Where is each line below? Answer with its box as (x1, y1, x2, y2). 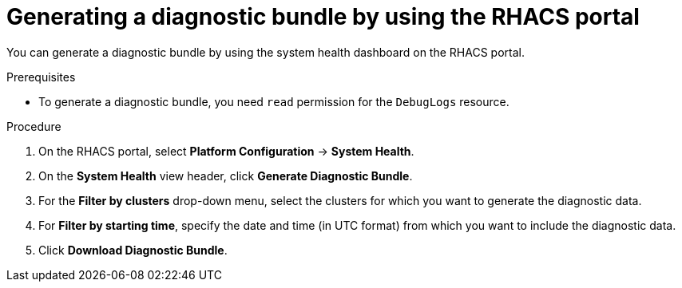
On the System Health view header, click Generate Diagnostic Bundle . (38, 168, 413, 183)
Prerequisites (6, 69, 76, 84)
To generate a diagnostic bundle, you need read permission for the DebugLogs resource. (38, 94, 510, 108)
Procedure (6, 119, 61, 133)
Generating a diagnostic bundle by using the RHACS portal (6, 3, 640, 30)
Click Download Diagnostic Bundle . (38, 243, 228, 257)
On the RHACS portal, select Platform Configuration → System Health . (38, 144, 414, 158)
